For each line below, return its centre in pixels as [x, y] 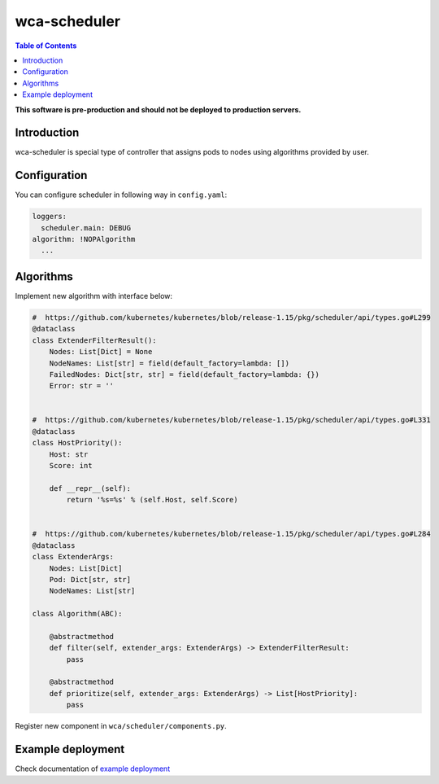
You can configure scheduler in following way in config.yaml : [121, 195]
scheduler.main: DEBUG [86, 228]
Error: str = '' [81, 386]
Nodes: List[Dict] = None [101, 352]
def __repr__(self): [90, 488]
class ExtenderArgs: [73, 557]
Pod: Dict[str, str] [90, 579]
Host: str [69, 454]
